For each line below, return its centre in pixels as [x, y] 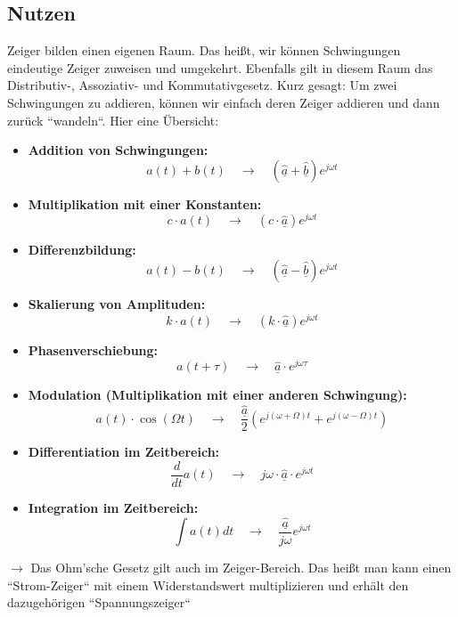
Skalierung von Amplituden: [117, 304]
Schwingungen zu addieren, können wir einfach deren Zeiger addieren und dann [224, 102]
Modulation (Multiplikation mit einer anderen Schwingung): [217, 395]
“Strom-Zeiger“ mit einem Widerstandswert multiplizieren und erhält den [208, 585]
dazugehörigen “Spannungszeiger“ [99, 602]
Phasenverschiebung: [93, 349]
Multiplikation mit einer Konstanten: [145, 203]
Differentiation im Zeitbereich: [124, 452]
